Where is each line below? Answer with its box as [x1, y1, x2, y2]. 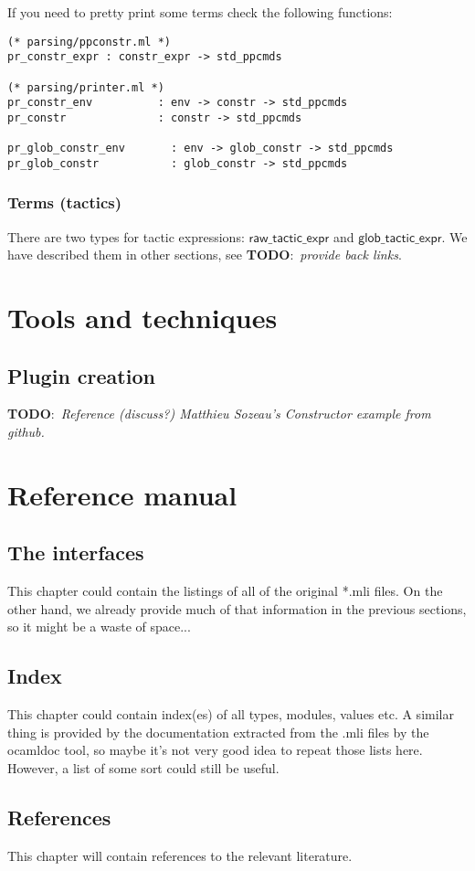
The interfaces [7, 538, 144, 567]
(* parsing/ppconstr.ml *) [7, 35, 171, 48]
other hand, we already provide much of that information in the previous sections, [7, 599, 467, 618]
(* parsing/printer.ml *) [7, 80, 164, 94]
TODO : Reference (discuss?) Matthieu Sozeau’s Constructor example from [7, 404, 431, 423]
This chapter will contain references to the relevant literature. [7, 845, 353, 865]
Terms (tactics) [7, 191, 122, 214]
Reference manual [7, 475, 237, 513]
